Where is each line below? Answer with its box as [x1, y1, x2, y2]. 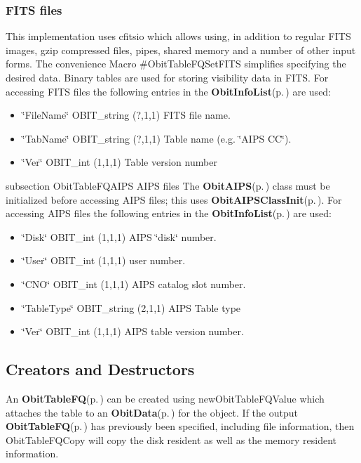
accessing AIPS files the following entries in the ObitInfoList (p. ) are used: [6, 206, 332, 221]
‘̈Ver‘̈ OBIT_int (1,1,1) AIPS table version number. [22, 324, 244, 339]
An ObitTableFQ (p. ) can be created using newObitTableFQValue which [6, 391, 325, 405]
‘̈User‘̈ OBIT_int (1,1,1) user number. [22, 253, 186, 268]
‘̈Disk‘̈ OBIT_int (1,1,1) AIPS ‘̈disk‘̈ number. [22, 229, 217, 244]
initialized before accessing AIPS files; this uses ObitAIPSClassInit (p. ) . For [6, 192, 342, 207]
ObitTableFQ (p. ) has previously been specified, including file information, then [6, 419, 355, 433]
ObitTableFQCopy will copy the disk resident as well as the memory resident [6, 432, 336, 447]
